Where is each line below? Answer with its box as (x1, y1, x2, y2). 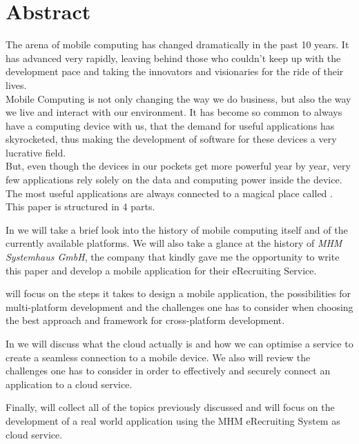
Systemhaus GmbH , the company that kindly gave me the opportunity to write (6, 250, 340, 264)
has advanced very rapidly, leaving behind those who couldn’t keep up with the (6, 50, 341, 65)
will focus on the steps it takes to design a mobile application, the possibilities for (6, 286, 351, 301)
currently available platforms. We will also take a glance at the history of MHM (6, 236, 342, 250)
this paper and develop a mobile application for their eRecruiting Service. (6, 263, 317, 277)
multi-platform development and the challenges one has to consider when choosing (6, 299, 353, 314)
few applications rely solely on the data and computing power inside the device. (6, 172, 342, 187)
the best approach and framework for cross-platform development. (6, 313, 285, 327)
